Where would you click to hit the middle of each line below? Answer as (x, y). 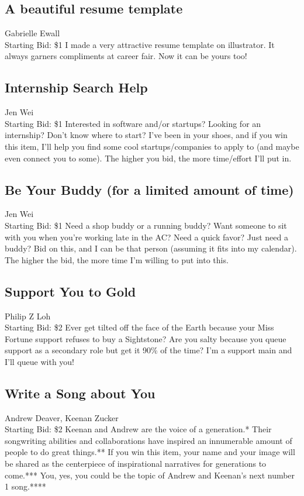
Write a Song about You (80, 393)
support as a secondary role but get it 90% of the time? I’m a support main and (148, 350)
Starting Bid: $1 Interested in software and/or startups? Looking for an (133, 123)
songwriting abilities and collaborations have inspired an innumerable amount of (148, 440)
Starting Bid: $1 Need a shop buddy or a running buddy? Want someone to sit (146, 225)
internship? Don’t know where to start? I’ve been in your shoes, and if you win (146, 135)
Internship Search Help (76, 87)
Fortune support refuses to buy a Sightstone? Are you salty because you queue (146, 338)
